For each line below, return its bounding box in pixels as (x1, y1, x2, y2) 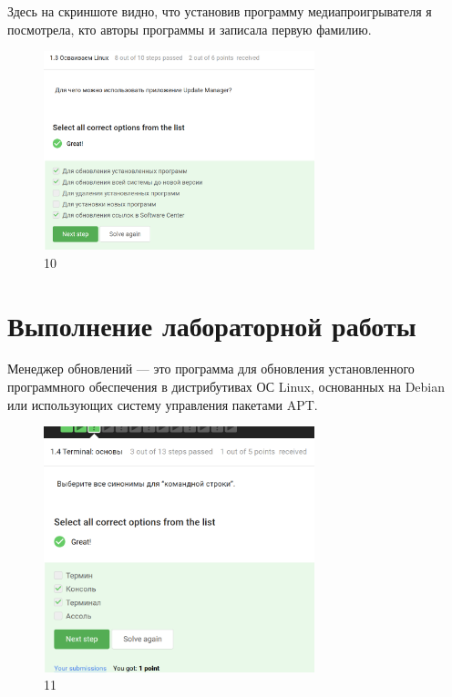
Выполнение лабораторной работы (7, 306, 416, 343)
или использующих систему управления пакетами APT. (7, 395, 318, 414)
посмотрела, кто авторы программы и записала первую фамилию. (7, 19, 372, 38)
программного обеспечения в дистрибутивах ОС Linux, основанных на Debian (7, 377, 446, 396)
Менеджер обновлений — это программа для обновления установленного (7, 359, 415, 378)
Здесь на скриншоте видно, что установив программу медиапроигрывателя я (7, 2, 432, 20)
